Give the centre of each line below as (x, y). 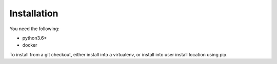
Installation (34, 13)
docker (30, 45)
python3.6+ (35, 38)
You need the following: (34, 29)
